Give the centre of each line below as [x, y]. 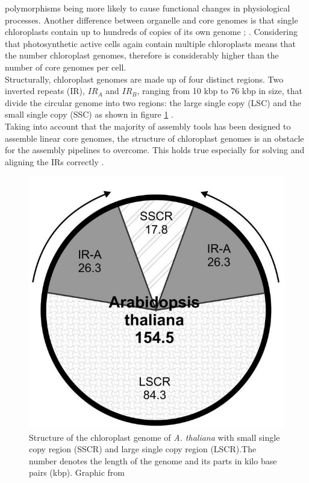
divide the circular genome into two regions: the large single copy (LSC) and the [153, 102]
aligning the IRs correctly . [55, 161]
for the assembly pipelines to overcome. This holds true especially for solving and [155, 150]
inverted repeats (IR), [45, 91]
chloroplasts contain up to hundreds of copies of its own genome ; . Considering [151, 32]
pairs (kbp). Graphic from [77, 472]
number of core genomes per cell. [66, 67]
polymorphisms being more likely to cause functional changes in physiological [148, 8]
